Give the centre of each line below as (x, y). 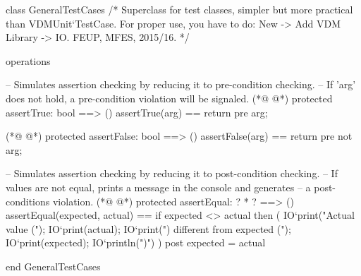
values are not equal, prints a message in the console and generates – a (158, 187)
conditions (28, 201)
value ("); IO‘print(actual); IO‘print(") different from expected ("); (148, 228)
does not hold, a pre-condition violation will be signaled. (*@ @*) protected (169, 98)
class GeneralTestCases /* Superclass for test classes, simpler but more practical (179, 9)
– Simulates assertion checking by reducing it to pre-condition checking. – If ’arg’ (181, 84)
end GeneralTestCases (53, 266)
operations (28, 60)
